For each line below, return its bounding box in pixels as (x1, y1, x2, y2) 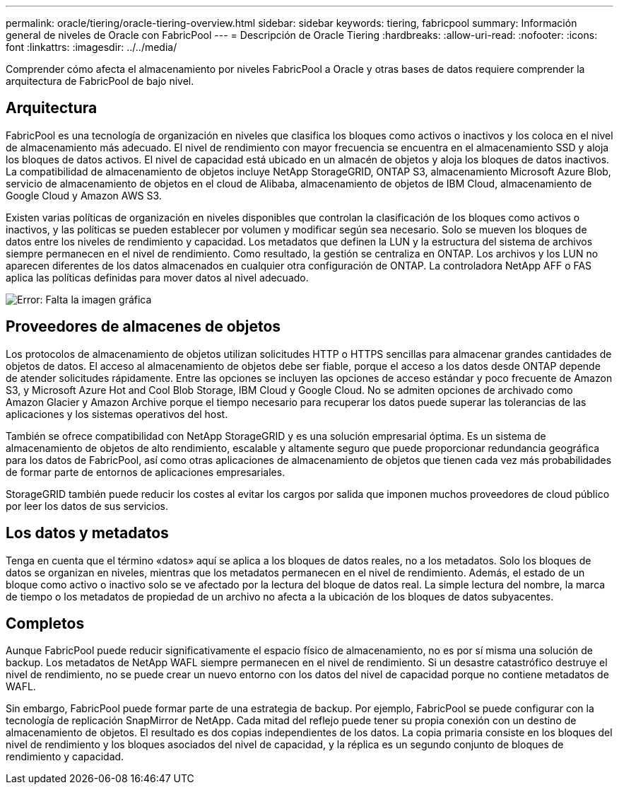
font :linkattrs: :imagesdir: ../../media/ (6, 41, 177, 53)
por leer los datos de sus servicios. (6, 499, 168, 512)
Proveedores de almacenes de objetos (6, 318, 281, 336)
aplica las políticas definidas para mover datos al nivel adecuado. (6, 271, 309, 284)
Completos (6, 614, 85, 632)
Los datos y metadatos (6, 524, 169, 542)
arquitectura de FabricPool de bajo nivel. (6, 75, 194, 87)
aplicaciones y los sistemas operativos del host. (6, 407, 228, 420)
